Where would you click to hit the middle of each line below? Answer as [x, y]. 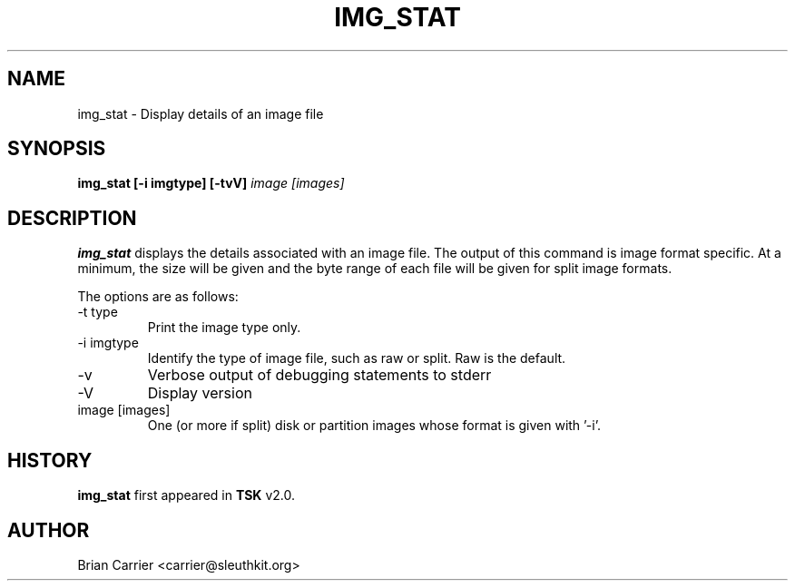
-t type [98, 312]
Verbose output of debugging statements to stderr [319, 375]
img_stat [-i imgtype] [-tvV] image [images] [211, 183]
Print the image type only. [224, 328]
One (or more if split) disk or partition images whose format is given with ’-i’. [374, 426]
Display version [200, 393]
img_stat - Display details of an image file [201, 113]
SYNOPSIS [57, 149]
